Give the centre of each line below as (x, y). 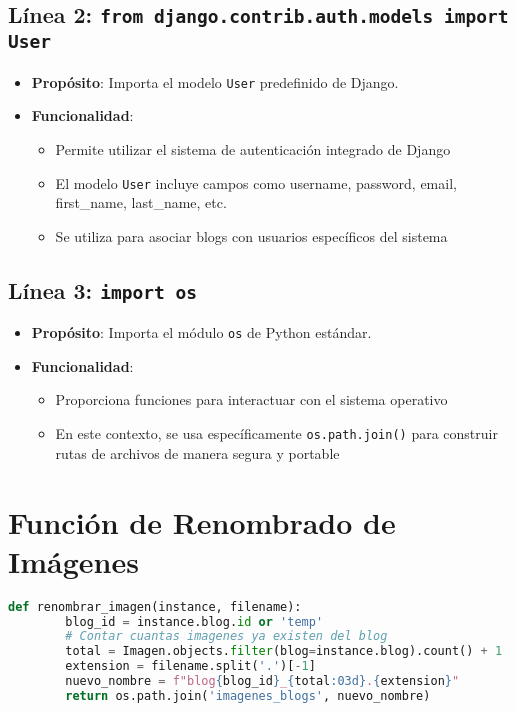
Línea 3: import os (103, 289)
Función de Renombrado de (202, 521)
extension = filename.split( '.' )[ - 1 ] (190, 666)
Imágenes (73, 560)
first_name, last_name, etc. (141, 202)
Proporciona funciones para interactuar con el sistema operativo (251, 399)
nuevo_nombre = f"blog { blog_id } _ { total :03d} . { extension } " (262, 681)
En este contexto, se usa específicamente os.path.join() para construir (276, 433)
